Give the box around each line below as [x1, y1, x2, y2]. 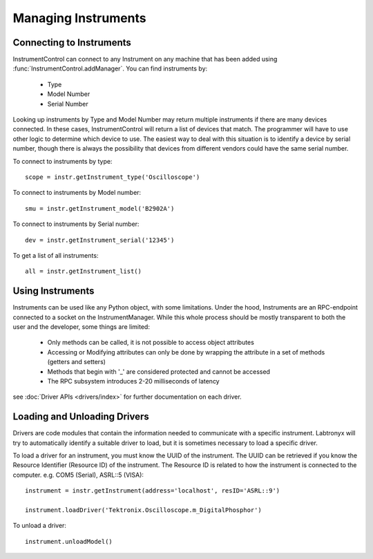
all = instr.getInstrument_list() [25, 267, 142, 276]
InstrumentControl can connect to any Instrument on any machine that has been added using [12, 55, 278, 64]
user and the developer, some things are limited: [12, 323, 150, 331]
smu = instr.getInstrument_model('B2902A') [25, 205, 175, 212]
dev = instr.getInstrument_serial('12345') [25, 236, 175, 244]
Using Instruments [12, 285, 95, 297]
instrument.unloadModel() [25, 538, 113, 545]
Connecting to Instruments [12, 37, 131, 48]
